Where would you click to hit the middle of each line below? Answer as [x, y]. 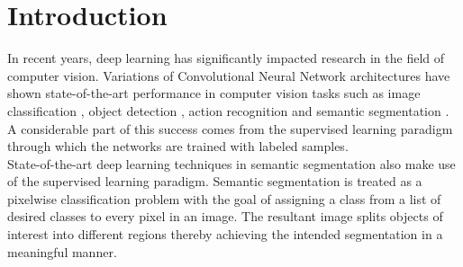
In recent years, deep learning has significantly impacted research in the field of [226, 58]
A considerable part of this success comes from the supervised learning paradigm [230, 128]
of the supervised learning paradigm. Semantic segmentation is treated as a [215, 181]
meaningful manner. [62, 251]
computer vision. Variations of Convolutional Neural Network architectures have [229, 75]
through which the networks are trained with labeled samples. [178, 146]
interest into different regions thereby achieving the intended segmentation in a [225, 234]
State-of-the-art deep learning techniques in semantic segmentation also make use [231, 163]
